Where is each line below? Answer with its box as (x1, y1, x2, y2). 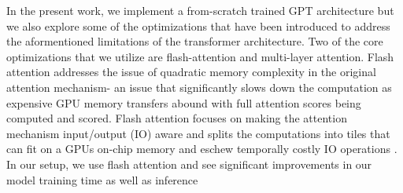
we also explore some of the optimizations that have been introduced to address (6, 17, 390, 34)
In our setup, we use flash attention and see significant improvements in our (6, 155, 372, 172)
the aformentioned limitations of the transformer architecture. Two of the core (6, 33, 383, 49)
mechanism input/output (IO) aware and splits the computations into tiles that (6, 125, 390, 141)
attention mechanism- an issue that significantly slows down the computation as (6, 78, 392, 95)
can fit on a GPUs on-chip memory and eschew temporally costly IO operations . (6, 140, 397, 157)
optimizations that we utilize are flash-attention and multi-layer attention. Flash (6, 48, 394, 64)
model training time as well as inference (6, 171, 198, 188)
